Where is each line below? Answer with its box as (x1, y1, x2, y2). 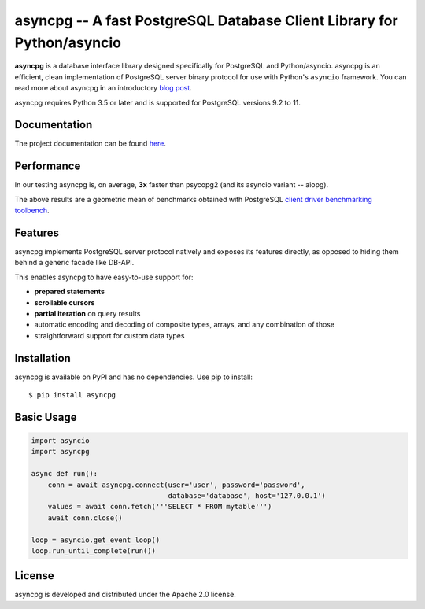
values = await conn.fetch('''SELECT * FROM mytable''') (47, 502, 272, 511)
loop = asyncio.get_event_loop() (31, 535, 161, 544)
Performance (14, 160, 81, 173)
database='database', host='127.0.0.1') (168, 492, 327, 500)
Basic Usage (14, 410, 77, 424)
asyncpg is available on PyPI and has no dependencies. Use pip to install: (14, 372, 253, 382)
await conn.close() (47, 513, 124, 522)
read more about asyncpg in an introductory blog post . (14, 83, 192, 93)
